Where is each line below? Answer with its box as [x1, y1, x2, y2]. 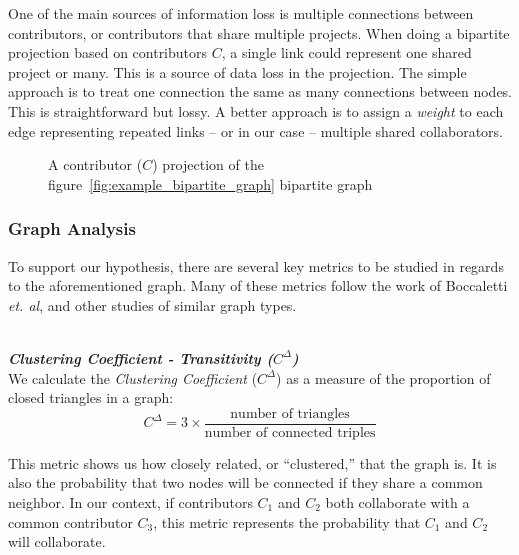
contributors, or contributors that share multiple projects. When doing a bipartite [8, 22, 510, 43]
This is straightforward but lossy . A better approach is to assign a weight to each [8, 100, 504, 121]
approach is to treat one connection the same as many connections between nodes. [8, 81, 513, 102]
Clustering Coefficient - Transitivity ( [8, 347, 274, 368]
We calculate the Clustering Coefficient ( [8, 367, 258, 388]
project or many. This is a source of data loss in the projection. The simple [8, 61, 467, 82]
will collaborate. [8, 531, 106, 552]
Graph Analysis [8, 216, 136, 241]
